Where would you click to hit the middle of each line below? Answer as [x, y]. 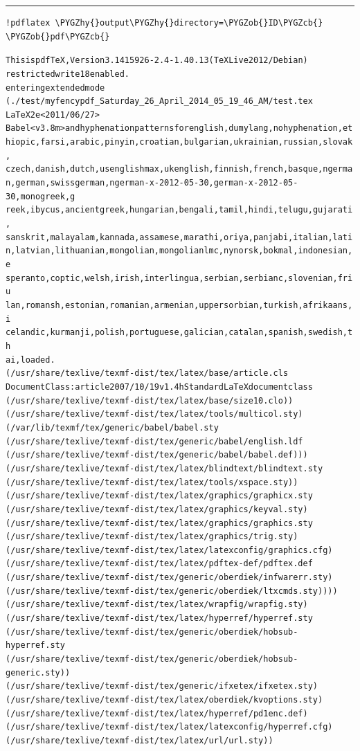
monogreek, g [48, 196]
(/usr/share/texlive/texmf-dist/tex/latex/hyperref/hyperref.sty [159, 618]
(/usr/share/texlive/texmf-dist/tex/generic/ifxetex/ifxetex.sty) [162, 686]
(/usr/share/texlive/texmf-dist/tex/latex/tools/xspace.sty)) [152, 482]
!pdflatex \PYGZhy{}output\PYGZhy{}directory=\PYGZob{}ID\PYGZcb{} [164, 23]
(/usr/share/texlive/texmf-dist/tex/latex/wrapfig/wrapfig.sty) [157, 605]
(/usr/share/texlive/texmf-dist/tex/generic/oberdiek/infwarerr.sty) [169, 578]
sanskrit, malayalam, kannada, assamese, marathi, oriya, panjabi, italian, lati [179, 237]
